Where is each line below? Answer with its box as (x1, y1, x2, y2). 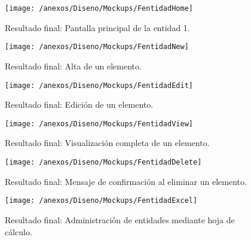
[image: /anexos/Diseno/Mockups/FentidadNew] (5, 42, 189, 51)
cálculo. (5, 225, 32, 238)
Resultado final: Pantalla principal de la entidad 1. (5, 21, 190, 34)
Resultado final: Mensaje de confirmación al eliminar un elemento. (5, 175, 247, 187)
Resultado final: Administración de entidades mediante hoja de (5, 213, 235, 226)
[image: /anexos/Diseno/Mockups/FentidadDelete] (5, 158, 202, 166)
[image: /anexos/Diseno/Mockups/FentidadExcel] (5, 196, 198, 205)
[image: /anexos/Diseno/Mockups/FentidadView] (5, 119, 193, 128)
